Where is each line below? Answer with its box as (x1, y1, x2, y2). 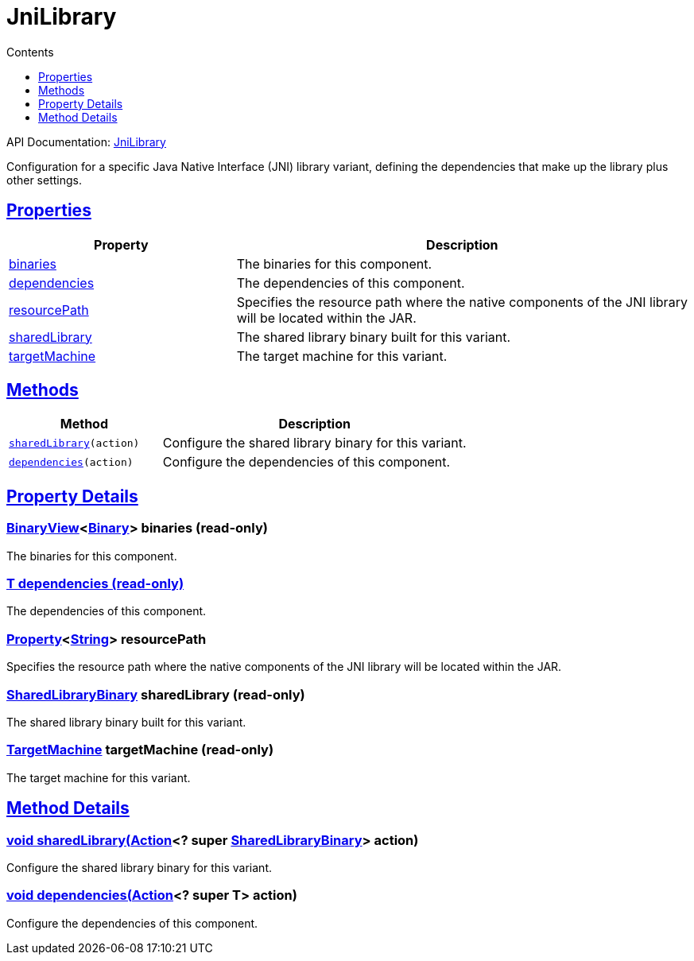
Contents (6, 45, 54, 59)
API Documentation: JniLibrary (6, 134, 166, 149)
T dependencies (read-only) (6, 575, 184, 592)
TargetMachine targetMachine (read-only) (6, 742, 274, 758)
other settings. (6, 172, 83, 187)
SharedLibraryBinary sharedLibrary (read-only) (6, 686, 305, 703)
